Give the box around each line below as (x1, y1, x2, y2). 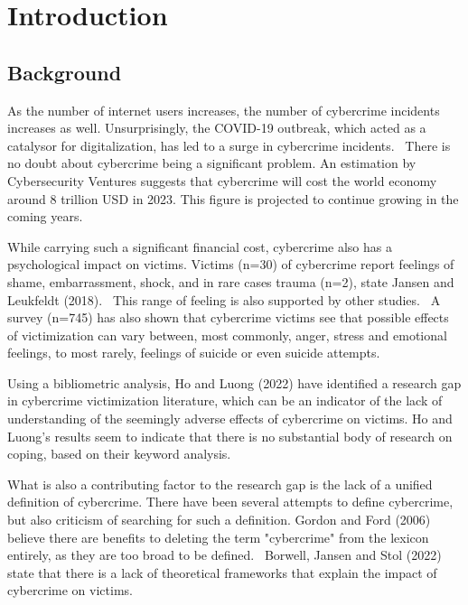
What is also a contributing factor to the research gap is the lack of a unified (7, 474, 433, 493)
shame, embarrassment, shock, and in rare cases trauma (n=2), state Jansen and (7, 272, 454, 291)
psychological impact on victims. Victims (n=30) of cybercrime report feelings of (7, 255, 454, 274)
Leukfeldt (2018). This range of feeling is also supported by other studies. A (7, 290, 441, 309)
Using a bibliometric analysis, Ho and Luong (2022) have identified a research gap (7, 373, 462, 392)
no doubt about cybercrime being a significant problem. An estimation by (7, 154, 417, 172)
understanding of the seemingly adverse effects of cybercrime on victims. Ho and (7, 409, 453, 428)
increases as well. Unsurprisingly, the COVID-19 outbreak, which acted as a (7, 118, 426, 137)
